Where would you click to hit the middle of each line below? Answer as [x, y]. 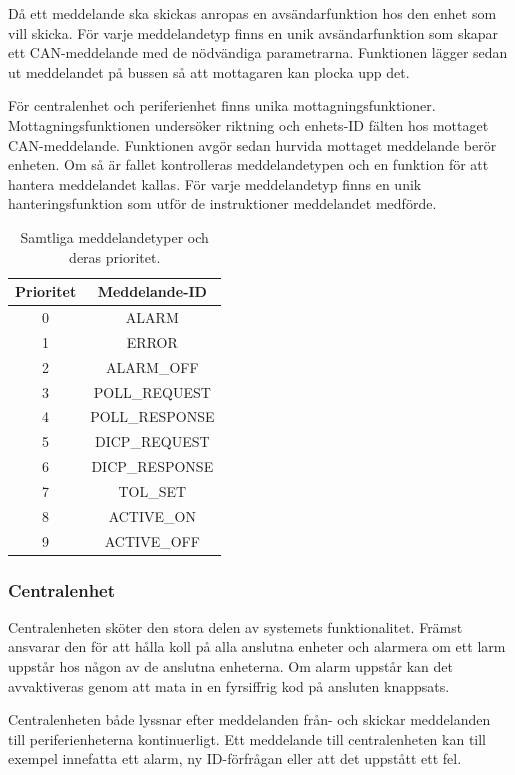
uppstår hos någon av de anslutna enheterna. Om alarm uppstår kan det [231, 666]
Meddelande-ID [152, 291]
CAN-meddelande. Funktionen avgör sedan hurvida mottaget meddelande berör [252, 144]
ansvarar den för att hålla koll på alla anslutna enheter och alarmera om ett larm [257, 646]
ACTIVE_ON [152, 515]
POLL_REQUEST [152, 391]
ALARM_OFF [152, 366]
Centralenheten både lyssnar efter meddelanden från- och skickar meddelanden [249, 719]
